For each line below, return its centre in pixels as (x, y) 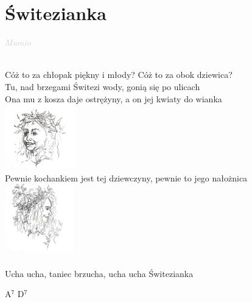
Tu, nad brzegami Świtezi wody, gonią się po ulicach (103, 86)
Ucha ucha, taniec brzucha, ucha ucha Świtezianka (99, 273)
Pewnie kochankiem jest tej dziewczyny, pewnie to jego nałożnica (126, 177)
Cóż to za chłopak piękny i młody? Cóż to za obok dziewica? (119, 75)
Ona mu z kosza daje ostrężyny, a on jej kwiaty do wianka (114, 98)
